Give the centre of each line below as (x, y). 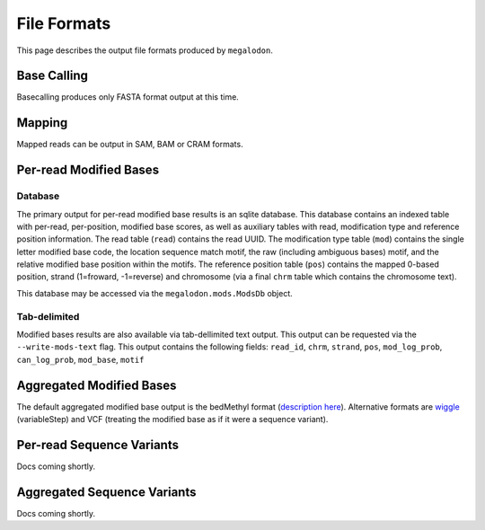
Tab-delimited (48, 316)
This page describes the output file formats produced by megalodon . (145, 50)
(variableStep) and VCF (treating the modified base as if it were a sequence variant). (172, 420)
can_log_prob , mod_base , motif (80, 359)
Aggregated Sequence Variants (106, 492)
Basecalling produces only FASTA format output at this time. (128, 97)
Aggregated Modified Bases (97, 385)
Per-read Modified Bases (88, 170)
